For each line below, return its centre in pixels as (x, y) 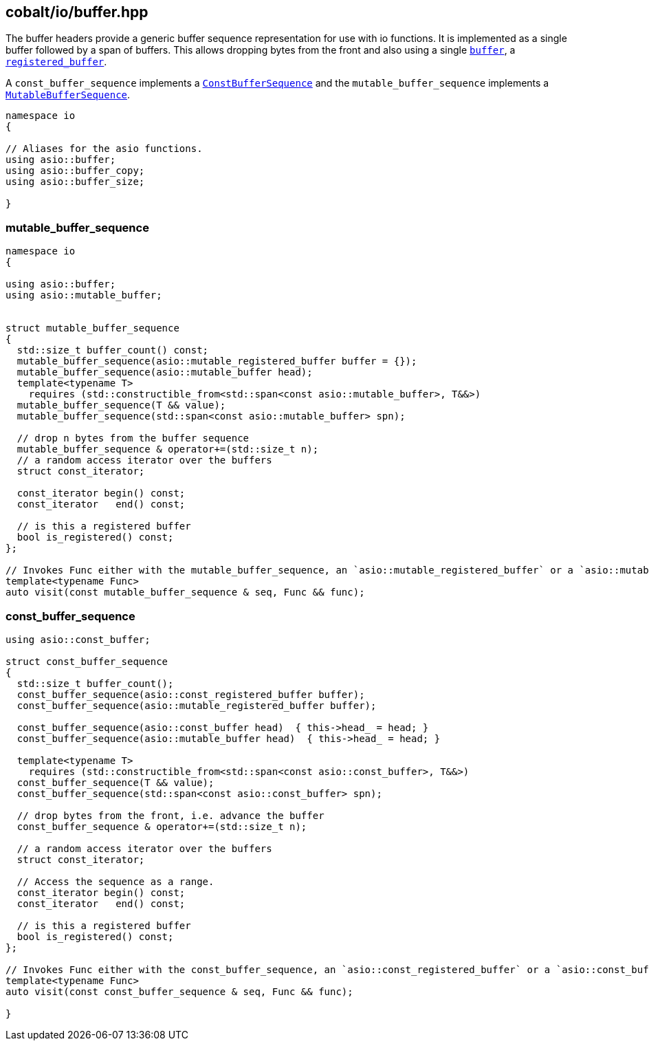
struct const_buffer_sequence (87, 661)
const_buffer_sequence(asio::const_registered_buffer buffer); (191, 694)
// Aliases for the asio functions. (104, 149)
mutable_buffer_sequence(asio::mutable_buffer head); (165, 372)
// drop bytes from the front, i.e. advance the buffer (170, 815)
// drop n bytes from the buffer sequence (133, 438)
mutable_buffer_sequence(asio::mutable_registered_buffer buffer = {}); (217, 361)
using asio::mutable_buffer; (84, 295)
